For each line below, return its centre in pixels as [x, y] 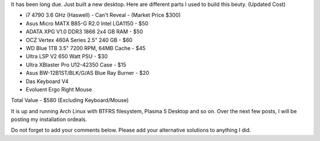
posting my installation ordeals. [49, 119]
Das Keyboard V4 [47, 81]
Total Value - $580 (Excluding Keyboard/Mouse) [70, 100]
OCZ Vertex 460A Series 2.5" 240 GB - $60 [79, 40]
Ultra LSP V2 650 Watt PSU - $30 [67, 57]
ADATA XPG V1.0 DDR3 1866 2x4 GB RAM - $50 [84, 32]
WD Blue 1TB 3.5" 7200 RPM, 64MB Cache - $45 [86, 48]
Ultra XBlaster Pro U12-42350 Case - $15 [76, 64]
